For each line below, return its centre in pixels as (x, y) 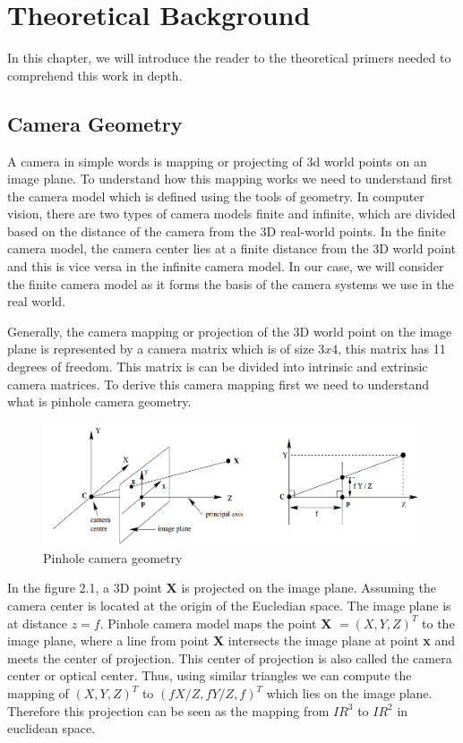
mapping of (38, 693)
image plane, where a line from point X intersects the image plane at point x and (231, 641)
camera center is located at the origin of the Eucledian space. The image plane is (229, 606)
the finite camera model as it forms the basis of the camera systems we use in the (231, 283)
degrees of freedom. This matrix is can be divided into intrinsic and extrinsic (218, 367)
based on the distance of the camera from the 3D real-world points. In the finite (227, 231)
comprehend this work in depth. (95, 75)
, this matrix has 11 (392, 349)
